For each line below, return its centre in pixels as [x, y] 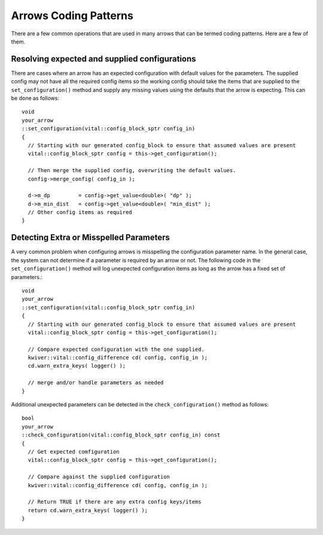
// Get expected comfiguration [74, 452]
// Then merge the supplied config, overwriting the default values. [132, 171]
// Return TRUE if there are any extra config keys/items [115, 502]
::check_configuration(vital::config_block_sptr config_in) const [121, 435]
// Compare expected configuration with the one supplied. [116, 349]
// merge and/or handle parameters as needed [96, 383]
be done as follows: [35, 98]
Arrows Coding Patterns [72, 16]
